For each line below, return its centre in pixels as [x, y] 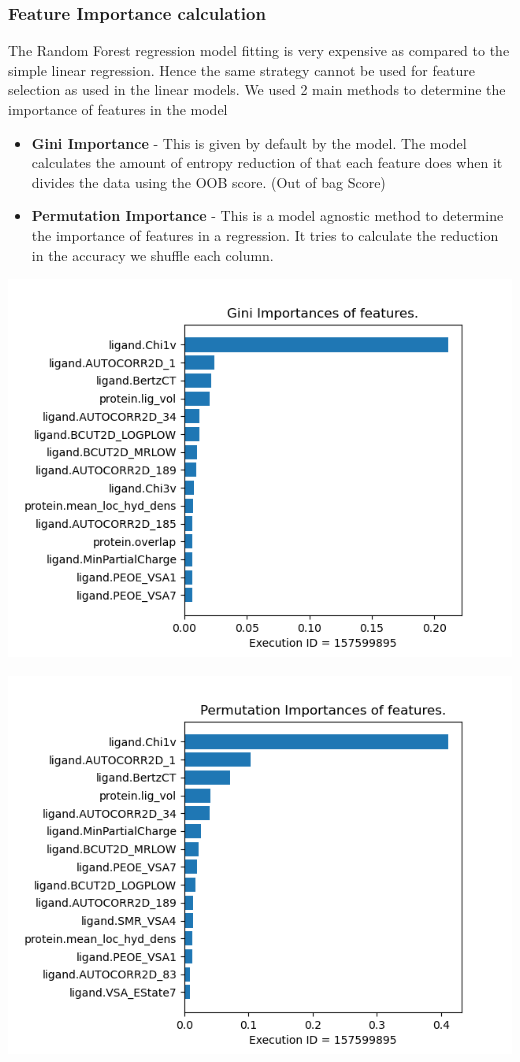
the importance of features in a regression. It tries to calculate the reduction [265, 234]
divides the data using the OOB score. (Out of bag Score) [208, 181]
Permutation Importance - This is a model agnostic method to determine [267, 215]
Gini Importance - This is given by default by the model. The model [249, 142]
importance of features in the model [118, 109]
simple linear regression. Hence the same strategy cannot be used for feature [241, 69]
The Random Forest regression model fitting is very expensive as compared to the [259, 50]
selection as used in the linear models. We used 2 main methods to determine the [257, 89]
